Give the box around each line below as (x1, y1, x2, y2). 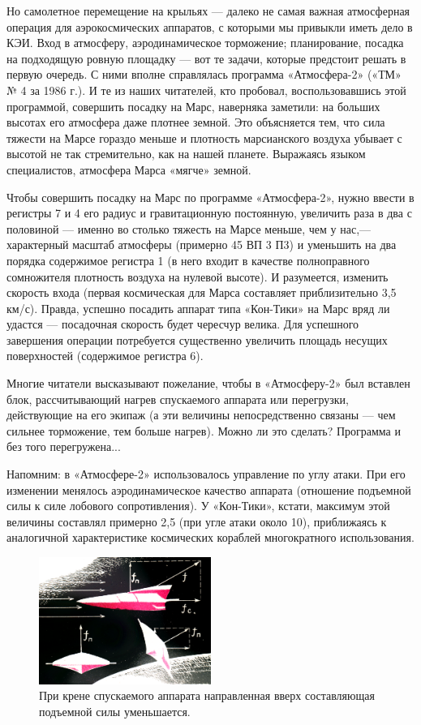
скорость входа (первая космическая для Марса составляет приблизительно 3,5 (6, 284, 397, 301)
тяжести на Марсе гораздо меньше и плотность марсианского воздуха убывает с (6, 129, 402, 146)
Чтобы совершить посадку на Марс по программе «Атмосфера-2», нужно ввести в (6, 188, 415, 205)
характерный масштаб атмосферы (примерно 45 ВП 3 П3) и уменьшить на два (6, 236, 397, 253)
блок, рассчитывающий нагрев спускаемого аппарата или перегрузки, (6, 390, 349, 407)
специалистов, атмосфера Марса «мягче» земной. (6, 161, 251, 178)
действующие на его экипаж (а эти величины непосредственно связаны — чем (6, 406, 396, 423)
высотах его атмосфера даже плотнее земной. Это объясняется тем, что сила (6, 114, 385, 131)
